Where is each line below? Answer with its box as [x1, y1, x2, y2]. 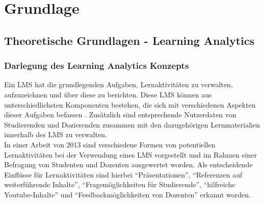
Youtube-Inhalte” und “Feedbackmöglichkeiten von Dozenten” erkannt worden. [4, 189, 251, 199]
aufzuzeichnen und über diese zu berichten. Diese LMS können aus [4, 89, 212, 99]
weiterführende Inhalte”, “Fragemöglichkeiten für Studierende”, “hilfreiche [4, 179, 235, 190]
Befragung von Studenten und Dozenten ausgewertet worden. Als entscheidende [4, 159, 253, 170]
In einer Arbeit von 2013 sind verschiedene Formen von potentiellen [4, 139, 216, 149]
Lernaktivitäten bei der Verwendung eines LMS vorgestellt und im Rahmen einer [4, 149, 257, 160]
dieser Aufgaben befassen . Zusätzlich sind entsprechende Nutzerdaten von [4, 109, 236, 120]
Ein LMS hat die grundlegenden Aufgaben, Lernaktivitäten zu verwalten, [4, 79, 233, 90]
